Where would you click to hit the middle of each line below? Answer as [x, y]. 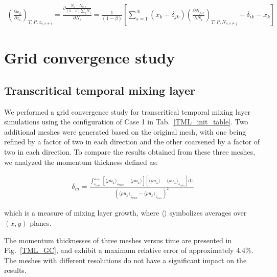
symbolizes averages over [208, 213]
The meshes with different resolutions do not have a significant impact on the [125, 260]
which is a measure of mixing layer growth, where [82, 213]
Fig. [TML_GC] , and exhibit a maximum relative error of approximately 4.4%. [129, 250]
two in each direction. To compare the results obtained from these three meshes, [130, 151]
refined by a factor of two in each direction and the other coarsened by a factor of [132, 142]
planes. [41, 222]
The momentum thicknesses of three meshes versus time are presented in [118, 240]
